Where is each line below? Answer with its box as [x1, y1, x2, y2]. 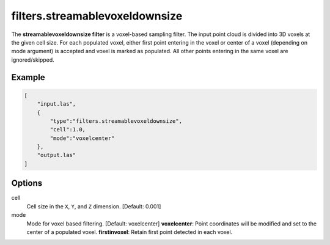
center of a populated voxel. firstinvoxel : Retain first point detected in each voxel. [26, 228, 233, 235]
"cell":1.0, [50, 126, 86, 133]
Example [11, 72, 45, 82]
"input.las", [37, 101, 76, 108]
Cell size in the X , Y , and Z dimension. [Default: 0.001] [26, 202, 161, 210]
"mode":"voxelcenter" [50, 134, 115, 142]
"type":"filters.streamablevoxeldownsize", [50, 117, 183, 125]
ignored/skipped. [11, 56, 54, 64]
